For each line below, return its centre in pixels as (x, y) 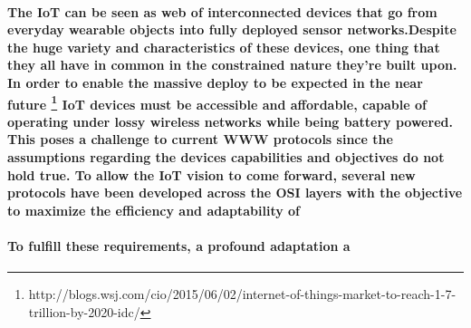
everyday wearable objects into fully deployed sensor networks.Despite (232, 29)
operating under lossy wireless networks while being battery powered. (230, 121)
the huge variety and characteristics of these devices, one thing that (224, 47)
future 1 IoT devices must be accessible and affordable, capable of (217, 102)
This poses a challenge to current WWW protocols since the (200, 139)
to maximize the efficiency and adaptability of (154, 210)
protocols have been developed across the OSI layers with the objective (235, 193)
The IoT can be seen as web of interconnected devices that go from (222, 11)
